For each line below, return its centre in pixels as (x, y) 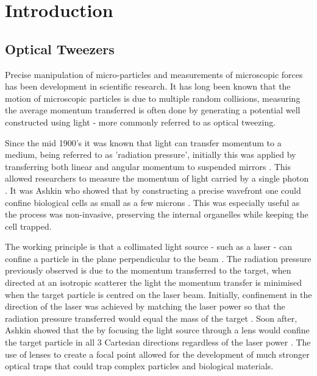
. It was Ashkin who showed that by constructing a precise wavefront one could (153, 190)
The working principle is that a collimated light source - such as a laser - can (149, 247)
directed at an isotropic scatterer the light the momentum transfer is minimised (154, 282)
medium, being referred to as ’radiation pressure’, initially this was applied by (151, 154)
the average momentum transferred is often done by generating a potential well (153, 110)
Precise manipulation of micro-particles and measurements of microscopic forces (154, 74)
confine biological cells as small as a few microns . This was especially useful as (152, 202)
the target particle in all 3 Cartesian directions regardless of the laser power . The (158, 342)
